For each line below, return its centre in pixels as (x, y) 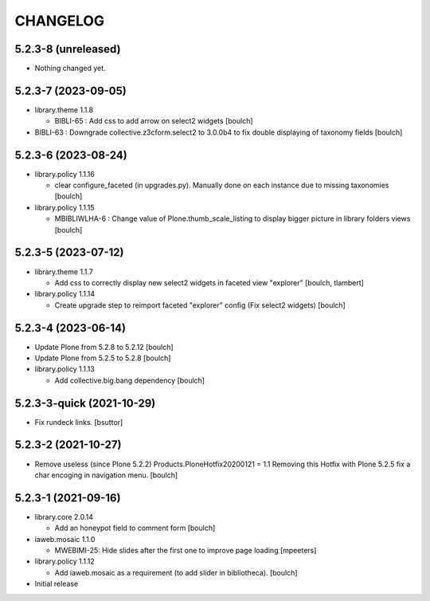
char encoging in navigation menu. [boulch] (106, 475)
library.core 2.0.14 (64, 517)
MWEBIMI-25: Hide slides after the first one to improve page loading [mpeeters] (186, 551)
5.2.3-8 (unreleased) (68, 49)
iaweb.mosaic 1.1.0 (65, 539)
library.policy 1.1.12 (64, 561)
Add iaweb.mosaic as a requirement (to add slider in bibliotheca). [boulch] (176, 572)
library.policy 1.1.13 (64, 369)
